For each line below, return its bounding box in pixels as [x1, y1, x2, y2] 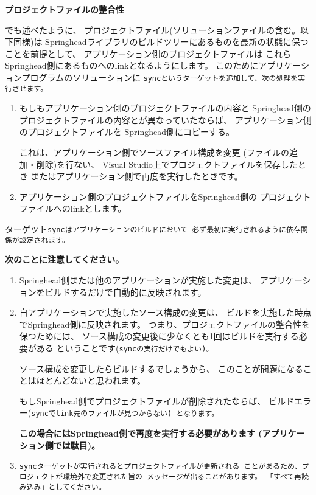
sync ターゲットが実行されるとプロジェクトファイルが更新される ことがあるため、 [19, 462, 302, 471]
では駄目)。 [53, 438, 100, 451]
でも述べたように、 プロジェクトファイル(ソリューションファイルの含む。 [5, 23, 300, 36]
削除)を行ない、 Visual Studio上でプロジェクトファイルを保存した [36, 157, 298, 170]
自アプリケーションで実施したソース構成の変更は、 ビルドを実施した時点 [19, 306, 312, 319]
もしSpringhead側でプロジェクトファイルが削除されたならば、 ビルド [19, 394, 294, 407]
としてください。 [48, 482, 106, 491]
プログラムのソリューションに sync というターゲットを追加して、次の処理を [21, 71, 298, 83]
